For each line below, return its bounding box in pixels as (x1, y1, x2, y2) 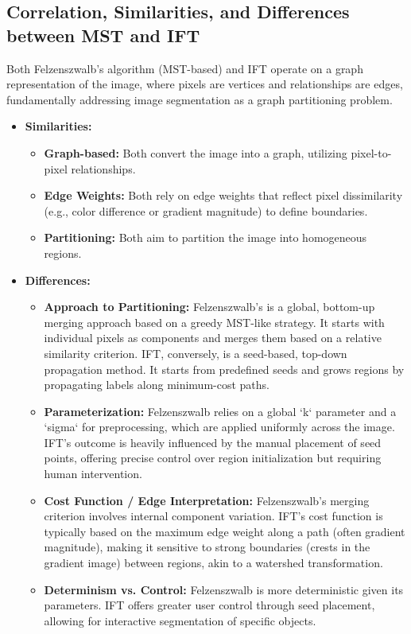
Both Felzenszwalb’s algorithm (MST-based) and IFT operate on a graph (6, 60, 363, 76)
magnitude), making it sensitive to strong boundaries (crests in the (44, 539, 370, 555)
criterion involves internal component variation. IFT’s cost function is (44, 508, 383, 524)
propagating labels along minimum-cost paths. (44, 376, 269, 393)
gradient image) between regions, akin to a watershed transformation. (44, 554, 383, 571)
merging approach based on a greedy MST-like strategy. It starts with (44, 313, 385, 330)
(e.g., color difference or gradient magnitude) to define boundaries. (44, 202, 368, 219)
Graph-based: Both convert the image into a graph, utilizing (44, 144, 347, 161)
